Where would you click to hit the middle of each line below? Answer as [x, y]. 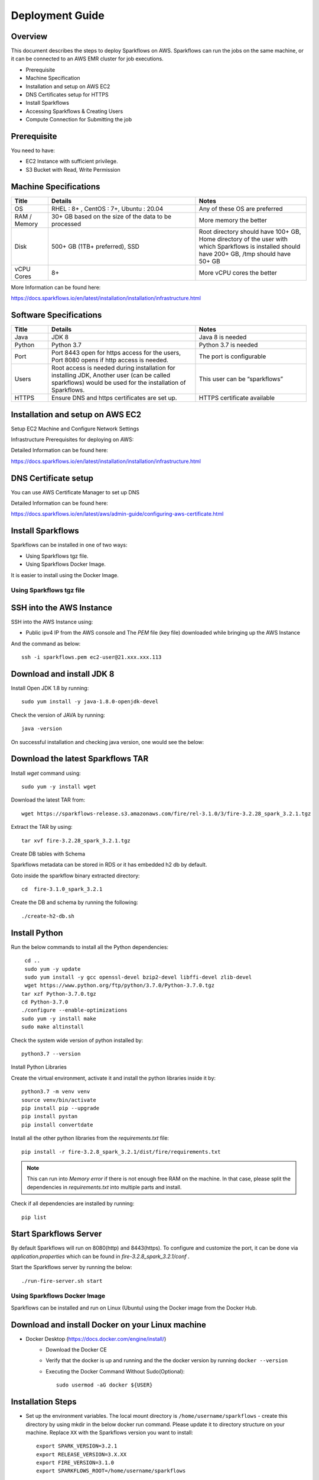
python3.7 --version [51, 1054]
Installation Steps [44, 1402]
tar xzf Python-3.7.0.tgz [59, 994]
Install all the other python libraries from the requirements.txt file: [90, 1138]
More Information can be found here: [56, 287]
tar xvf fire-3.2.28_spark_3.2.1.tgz [76, 840]
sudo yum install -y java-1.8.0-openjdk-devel [90, 702]
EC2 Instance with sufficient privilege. [72, 161]
